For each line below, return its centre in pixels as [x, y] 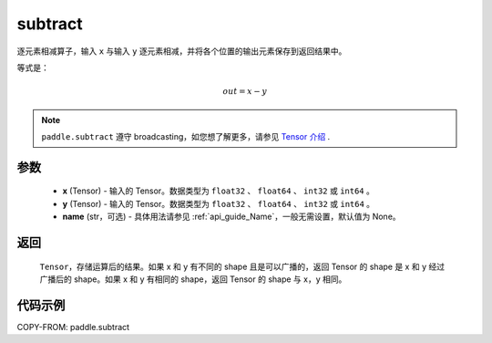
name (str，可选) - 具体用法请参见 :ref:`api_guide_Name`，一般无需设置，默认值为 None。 [231, 217]
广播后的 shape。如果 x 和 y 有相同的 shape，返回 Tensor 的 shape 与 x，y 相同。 [193, 279]
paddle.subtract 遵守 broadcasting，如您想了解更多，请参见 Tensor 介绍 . [186, 136]
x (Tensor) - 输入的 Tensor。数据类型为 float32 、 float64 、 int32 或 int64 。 [219, 191]
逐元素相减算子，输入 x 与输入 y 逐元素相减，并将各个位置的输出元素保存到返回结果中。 [182, 51]
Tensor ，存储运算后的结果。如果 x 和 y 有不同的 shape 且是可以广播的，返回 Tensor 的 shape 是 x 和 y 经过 [242, 266]
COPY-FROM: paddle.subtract [73, 327]
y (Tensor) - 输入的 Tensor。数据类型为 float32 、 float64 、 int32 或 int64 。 [219, 203]
